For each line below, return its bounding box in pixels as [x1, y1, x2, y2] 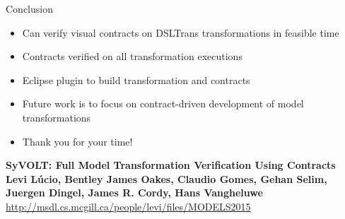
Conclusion [6, 1, 53, 16]
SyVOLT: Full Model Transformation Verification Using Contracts [6, 158, 336, 172]
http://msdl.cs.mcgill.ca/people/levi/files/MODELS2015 [6, 199, 251, 213]
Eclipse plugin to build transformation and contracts [22, 72, 250, 87]
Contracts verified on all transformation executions [22, 49, 242, 64]
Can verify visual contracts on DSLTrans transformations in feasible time [22, 25, 339, 40]
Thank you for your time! [22, 134, 133, 148]
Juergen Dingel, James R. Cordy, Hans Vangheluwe [6, 185, 263, 200]
